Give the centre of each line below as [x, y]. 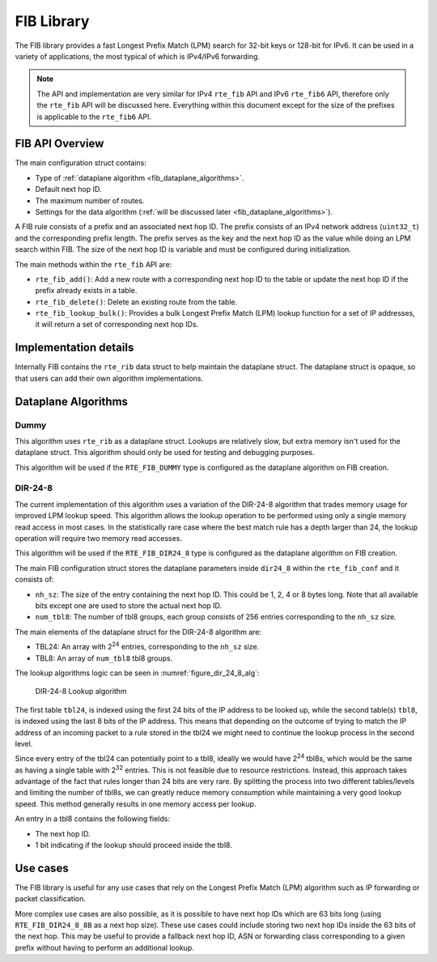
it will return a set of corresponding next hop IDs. [117, 325]
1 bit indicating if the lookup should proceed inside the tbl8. [134, 845]
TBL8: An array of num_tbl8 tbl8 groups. [104, 658]
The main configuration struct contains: [81, 163]
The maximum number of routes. [90, 200]
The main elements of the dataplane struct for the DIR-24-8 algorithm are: [138, 632]
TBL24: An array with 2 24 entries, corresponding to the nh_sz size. [147, 646]
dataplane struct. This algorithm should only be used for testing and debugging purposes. [165, 453]
